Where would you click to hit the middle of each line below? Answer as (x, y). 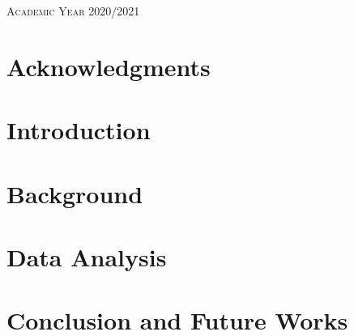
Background (75, 193)
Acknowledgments (109, 66)
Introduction (79, 130)
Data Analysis (87, 256)
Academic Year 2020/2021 (73, 11)
